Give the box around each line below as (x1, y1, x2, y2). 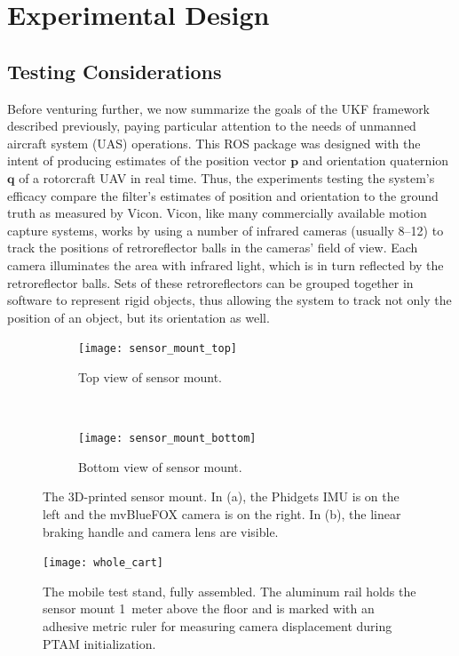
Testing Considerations (7, 57, 222, 84)
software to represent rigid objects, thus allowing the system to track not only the (7, 291, 452, 309)
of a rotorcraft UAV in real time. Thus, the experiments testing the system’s (19, 168, 435, 187)
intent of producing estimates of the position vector (7, 151, 287, 170)
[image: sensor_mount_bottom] (78, 432, 257, 445)
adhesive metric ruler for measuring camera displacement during (43, 617, 392, 636)
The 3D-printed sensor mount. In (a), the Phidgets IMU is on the (43, 487, 400, 506)
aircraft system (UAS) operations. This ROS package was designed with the (7, 133, 421, 152)
